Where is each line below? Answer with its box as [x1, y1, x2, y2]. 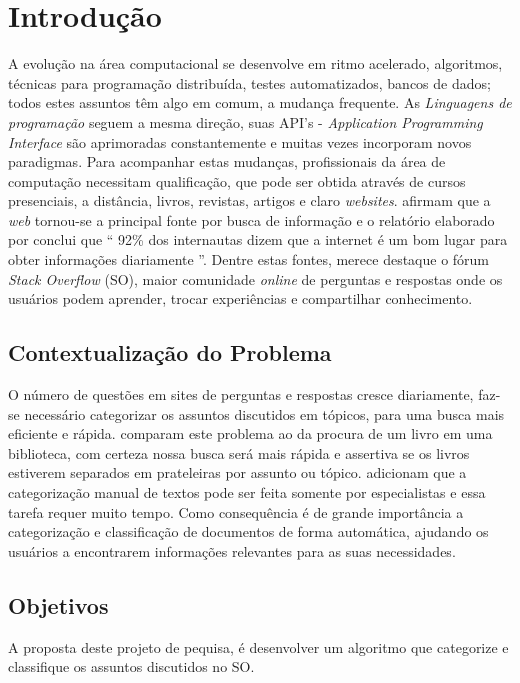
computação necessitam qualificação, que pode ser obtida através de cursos [8, 170, 466, 191]
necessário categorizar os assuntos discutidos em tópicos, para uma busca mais [24, 403, 505, 424]
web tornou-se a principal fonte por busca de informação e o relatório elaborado [8, 209, 495, 230]
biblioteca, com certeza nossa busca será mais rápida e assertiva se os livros [8, 442, 470, 463]
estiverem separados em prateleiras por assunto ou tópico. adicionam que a [8, 462, 467, 483]
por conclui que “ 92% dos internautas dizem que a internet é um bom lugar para [8, 229, 508, 250]
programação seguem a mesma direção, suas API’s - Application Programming [8, 111, 483, 132]
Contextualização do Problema [8, 337, 332, 368]
